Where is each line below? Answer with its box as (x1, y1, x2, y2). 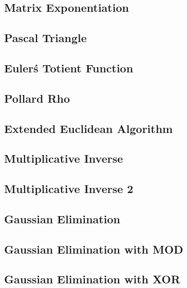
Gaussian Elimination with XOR (4, 271, 180, 287)
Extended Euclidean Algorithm (4, 120, 173, 136)
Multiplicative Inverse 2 (4, 181, 134, 197)
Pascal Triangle (4, 30, 87, 46)
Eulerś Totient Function (4, 60, 134, 75)
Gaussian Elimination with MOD (4, 241, 183, 257)
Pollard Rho (4, 90, 70, 106)
